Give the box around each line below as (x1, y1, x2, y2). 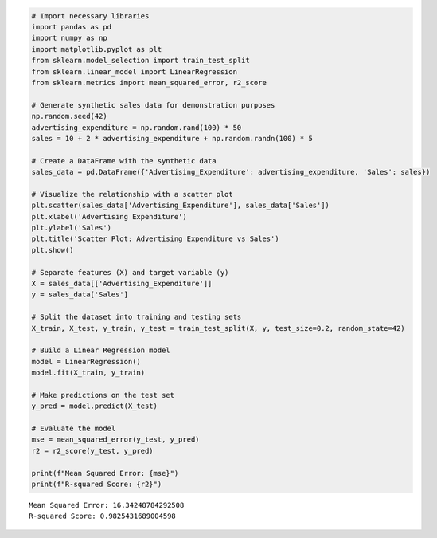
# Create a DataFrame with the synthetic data (31, 156, 217, 165)
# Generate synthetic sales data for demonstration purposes (31, 100, 275, 109)
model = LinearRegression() (31, 357, 141, 366)
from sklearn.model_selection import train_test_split (31, 56, 250, 65)
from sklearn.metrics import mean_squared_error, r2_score (31, 78, 267, 87)
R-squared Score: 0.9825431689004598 (29, 512, 177, 521)
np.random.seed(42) (31, 112, 107, 121)
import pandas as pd (31, 22, 111, 31)
